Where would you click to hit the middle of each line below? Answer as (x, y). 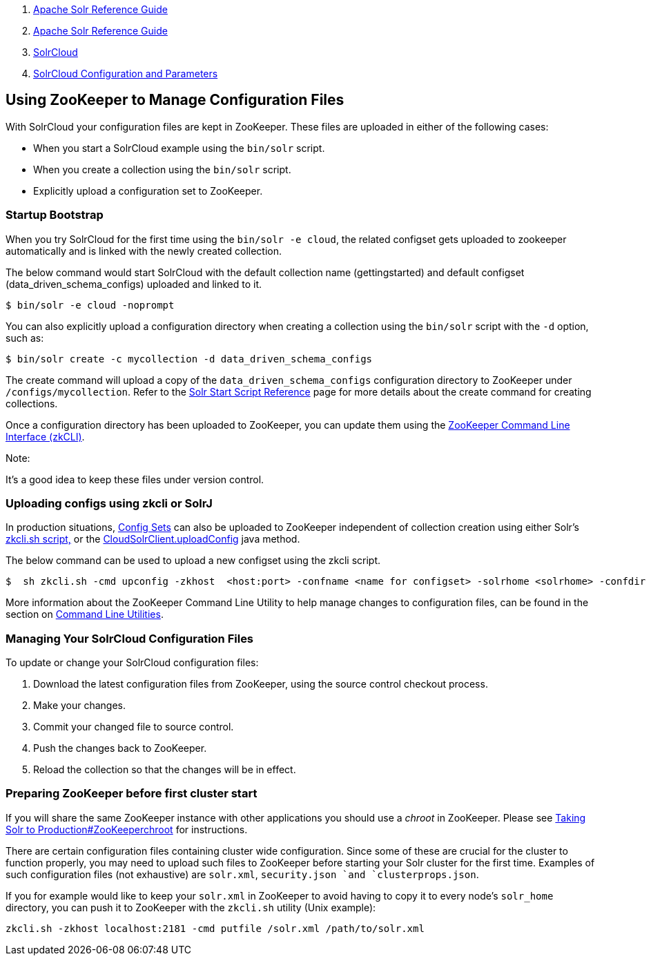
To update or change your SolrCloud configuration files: (132, 663)
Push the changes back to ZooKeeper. (120, 748)
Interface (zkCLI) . (45, 436)
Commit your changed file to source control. (134, 727)
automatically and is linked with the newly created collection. (144, 251)
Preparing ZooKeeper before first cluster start (132, 794)
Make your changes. (80, 706)
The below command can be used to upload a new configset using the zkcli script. (193, 561)
